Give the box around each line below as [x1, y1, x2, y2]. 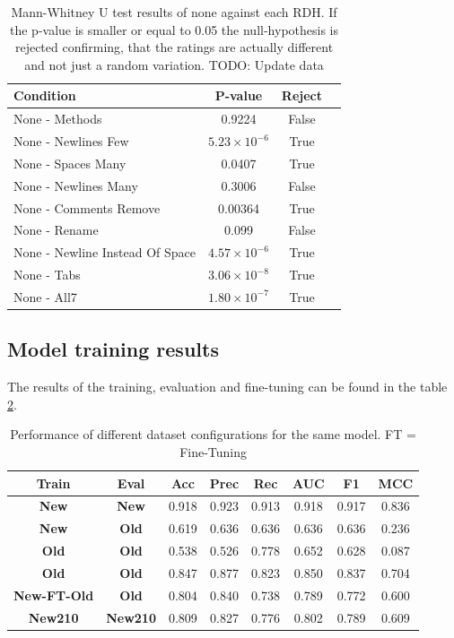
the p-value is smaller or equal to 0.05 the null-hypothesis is [10, 20, 339, 39]
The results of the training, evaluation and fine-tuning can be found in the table [7, 377, 448, 396]
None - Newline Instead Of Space [13, 243, 196, 262]
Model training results [7, 335, 219, 363]
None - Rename [13, 220, 99, 239]
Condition [13, 86, 76, 105]
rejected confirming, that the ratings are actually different [14, 38, 334, 56]
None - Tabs [13, 265, 81, 284]
